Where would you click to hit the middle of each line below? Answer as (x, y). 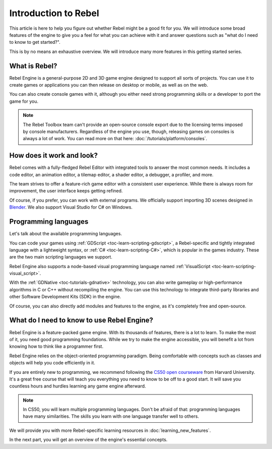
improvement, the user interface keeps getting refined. (66, 191)
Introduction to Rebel (54, 13)
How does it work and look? (54, 155)
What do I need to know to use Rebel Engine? (81, 320)
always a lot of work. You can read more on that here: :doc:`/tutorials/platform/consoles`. (115, 139)
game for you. (24, 101)
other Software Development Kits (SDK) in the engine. (65, 297)
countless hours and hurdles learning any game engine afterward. (78, 386)
